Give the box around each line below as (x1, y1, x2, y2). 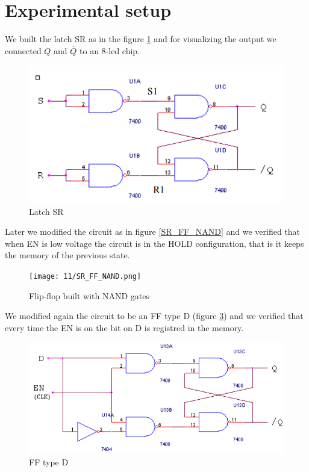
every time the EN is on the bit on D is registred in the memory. (5, 321, 244, 334)
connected (5, 44, 42, 57)
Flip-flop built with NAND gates (29, 289, 149, 302)
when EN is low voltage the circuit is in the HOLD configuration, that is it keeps (5, 237, 304, 249)
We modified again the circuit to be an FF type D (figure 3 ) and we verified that (5, 309, 304, 322)
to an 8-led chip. (80, 44, 140, 57)
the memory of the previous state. (5, 249, 130, 261)
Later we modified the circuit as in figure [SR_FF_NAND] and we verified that (5, 225, 301, 238)
